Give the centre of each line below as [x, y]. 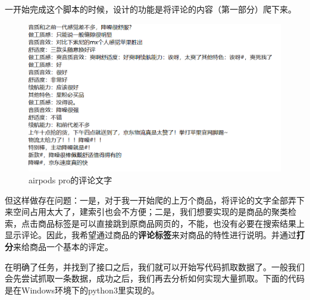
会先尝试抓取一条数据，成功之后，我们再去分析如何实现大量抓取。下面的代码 [155, 278]
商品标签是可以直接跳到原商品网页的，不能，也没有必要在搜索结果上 [171, 223]
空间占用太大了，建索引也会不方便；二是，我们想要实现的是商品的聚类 [150, 212]
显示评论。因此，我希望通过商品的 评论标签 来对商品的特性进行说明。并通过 [151, 235]
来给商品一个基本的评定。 [63, 246]
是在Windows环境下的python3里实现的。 [82, 290]
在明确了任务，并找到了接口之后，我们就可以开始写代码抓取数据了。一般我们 [155, 266]
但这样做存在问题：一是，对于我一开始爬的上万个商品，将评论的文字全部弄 [151, 200]
